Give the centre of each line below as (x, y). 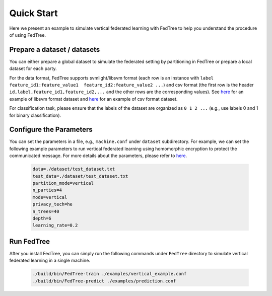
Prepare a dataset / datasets (55, 50)
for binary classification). (35, 115)
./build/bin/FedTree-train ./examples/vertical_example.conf (110, 274)
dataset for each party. (33, 68)
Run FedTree (30, 241)
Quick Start (33, 13)
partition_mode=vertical (63, 183)
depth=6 (42, 218)
